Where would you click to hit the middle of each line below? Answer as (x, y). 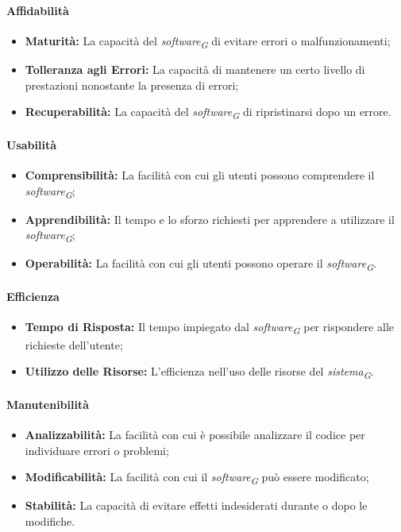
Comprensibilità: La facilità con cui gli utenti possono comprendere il (200, 175)
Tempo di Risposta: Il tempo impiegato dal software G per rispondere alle (209, 328)
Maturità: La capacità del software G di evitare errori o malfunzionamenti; (208, 41)
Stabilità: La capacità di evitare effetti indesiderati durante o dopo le (196, 505)
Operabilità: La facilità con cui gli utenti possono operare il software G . (201, 264)
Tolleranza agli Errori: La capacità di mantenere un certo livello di (195, 69)
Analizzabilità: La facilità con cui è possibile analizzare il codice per (195, 435)
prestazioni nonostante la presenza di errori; (132, 85)
